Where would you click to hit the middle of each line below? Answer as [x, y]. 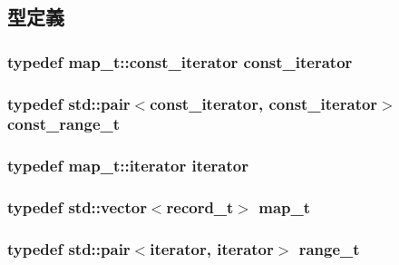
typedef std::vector [77, 207]
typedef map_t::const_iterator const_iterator [180, 61]
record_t [200, 207]
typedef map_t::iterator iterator [128, 166]
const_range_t [64, 124]
